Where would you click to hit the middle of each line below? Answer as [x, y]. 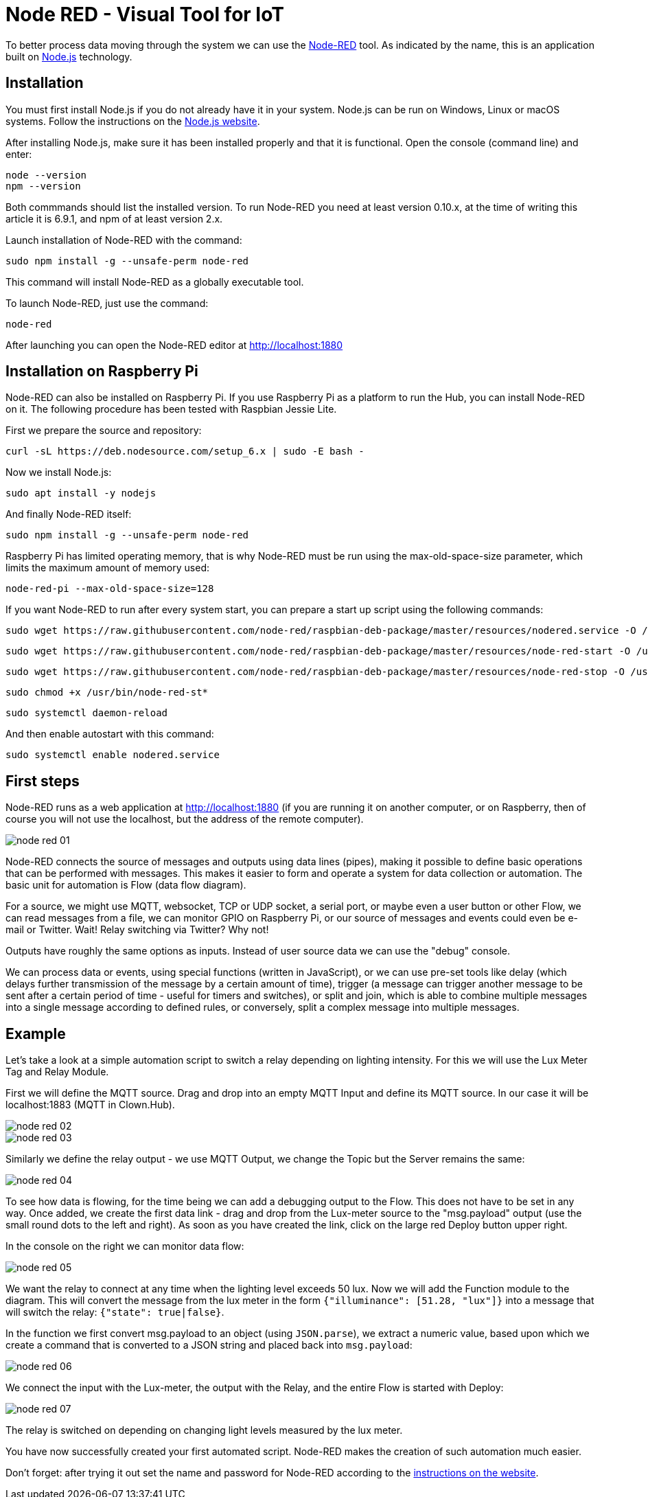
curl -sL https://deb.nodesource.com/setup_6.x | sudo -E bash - [185, 452]
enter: [19, 154]
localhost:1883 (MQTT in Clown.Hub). [90, 1105]
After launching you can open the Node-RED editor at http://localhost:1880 [174, 345]
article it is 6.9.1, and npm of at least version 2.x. [114, 218]
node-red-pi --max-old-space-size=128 [110, 589]
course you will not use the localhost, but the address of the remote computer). [185, 819]
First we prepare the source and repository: [104, 431]
